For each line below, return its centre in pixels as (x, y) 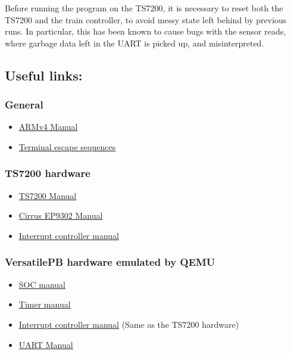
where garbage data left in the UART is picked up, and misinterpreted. (134, 43)
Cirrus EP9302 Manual (61, 215)
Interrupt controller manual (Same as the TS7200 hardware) (129, 324)
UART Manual (46, 344)
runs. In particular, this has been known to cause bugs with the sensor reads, (145, 31)
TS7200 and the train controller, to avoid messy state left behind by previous (146, 19)
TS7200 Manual (48, 195)
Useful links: (44, 75)
